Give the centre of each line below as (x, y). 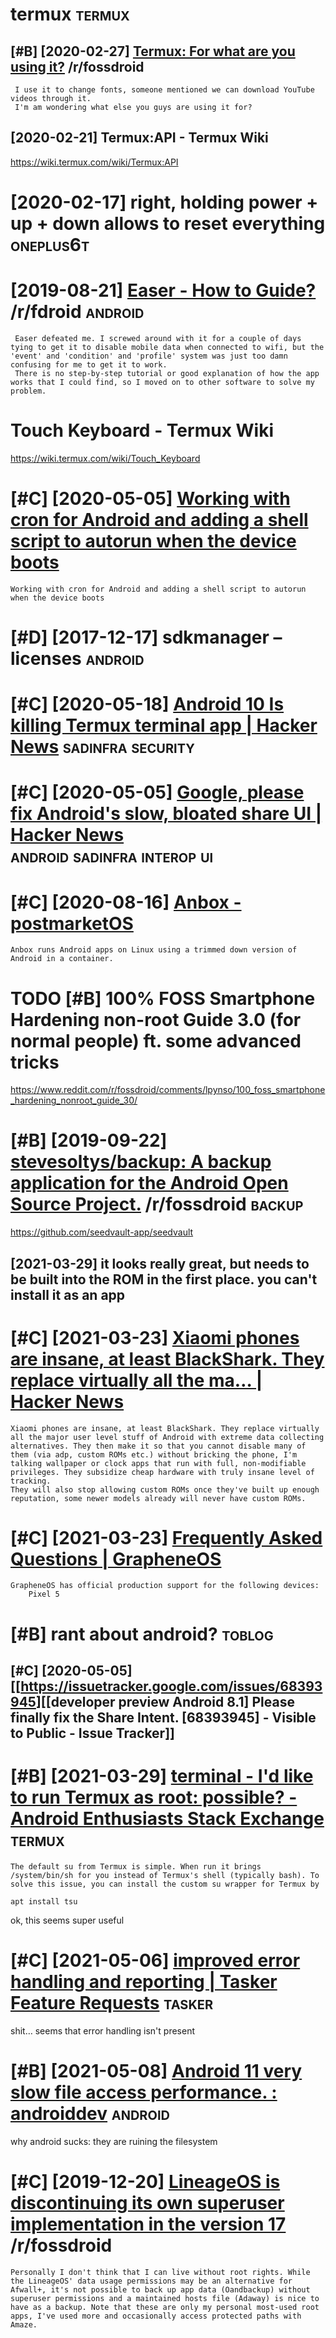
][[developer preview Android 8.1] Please (165, 1702)
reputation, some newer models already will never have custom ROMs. (158, 1498)
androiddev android (90, 2114)
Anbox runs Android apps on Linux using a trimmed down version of (154, 950)
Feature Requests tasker (112, 2003)
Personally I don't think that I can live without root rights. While (160, 2272)
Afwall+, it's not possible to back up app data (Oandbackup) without (160, 2289)
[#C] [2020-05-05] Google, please (157, 792)
